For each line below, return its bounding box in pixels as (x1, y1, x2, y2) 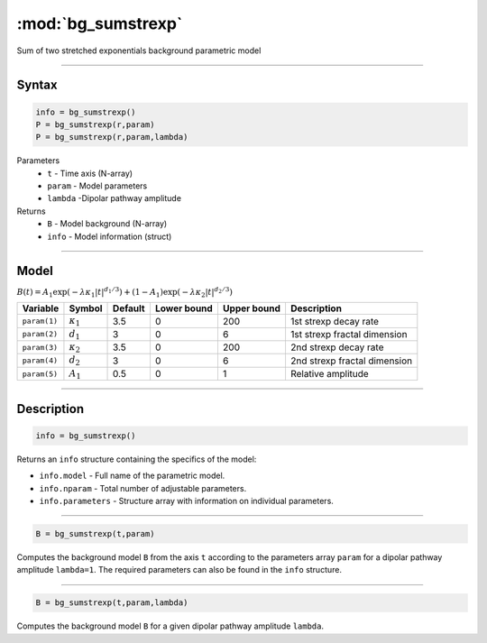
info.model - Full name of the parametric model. (39, 470, 225, 482)
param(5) (22, 369, 59, 379)
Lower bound (154, 302, 214, 315)
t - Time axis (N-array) (47, 168, 133, 179)
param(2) (22, 329, 59, 339)
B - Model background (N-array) (47, 218, 168, 229)
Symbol (69, 302, 103, 315)
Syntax (16, 78, 58, 93)
